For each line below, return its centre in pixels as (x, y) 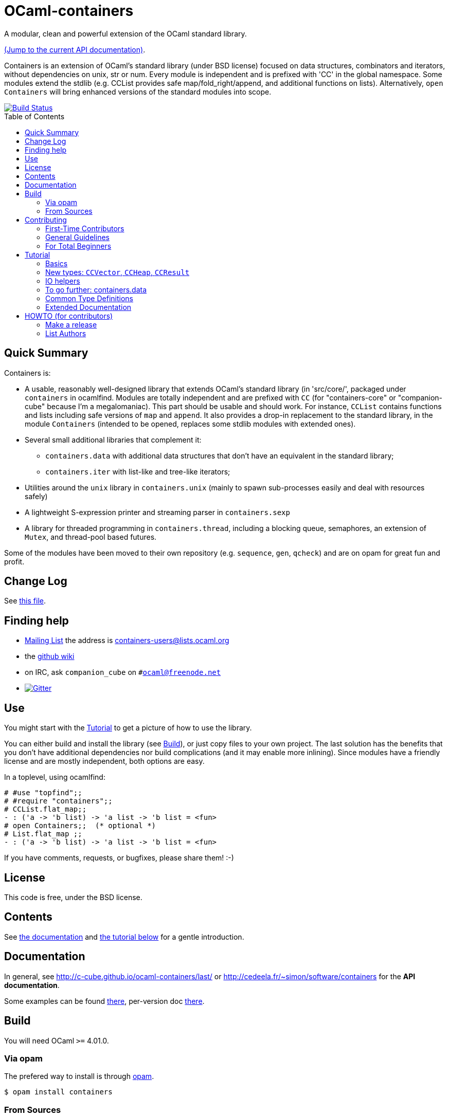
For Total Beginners (78, 246)
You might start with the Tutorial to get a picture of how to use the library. (128, 728)
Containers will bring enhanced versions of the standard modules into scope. (138, 91)
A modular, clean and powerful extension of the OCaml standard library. (125, 33)
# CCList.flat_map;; (46, 809)
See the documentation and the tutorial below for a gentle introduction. (124, 937)
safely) (36, 496)
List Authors (66, 333)
